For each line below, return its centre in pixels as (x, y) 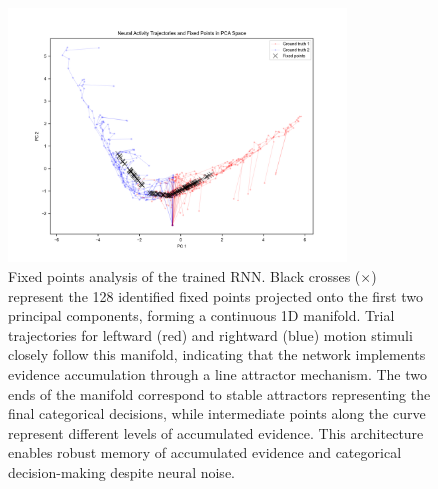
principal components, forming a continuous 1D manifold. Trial (201, 315)
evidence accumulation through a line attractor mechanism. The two (218, 373)
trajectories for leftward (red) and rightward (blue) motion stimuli (210, 334)
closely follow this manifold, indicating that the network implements (217, 354)
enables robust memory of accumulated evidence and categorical (205, 452)
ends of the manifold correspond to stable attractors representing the (219, 393)
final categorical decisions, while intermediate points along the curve (217, 413)
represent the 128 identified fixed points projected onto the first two (215, 295)
